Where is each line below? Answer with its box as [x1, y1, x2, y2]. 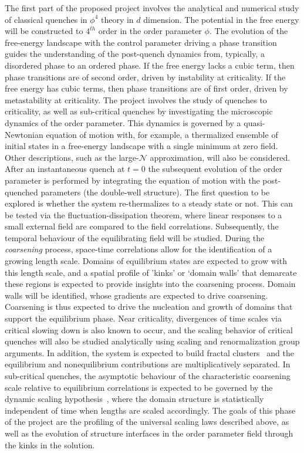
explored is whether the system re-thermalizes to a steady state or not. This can [5, 197, 293, 209]
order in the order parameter [98, 25, 202, 37]
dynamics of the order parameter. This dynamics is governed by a [5, 116, 241, 129]
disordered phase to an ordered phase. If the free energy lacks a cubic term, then [5, 59, 295, 71]
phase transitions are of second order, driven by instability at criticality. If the [5, 70, 286, 83]
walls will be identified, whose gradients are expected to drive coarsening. [5, 289, 268, 301]
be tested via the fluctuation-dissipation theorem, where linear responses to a [5, 208, 282, 221]
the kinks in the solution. [5, 438, 95, 451]
